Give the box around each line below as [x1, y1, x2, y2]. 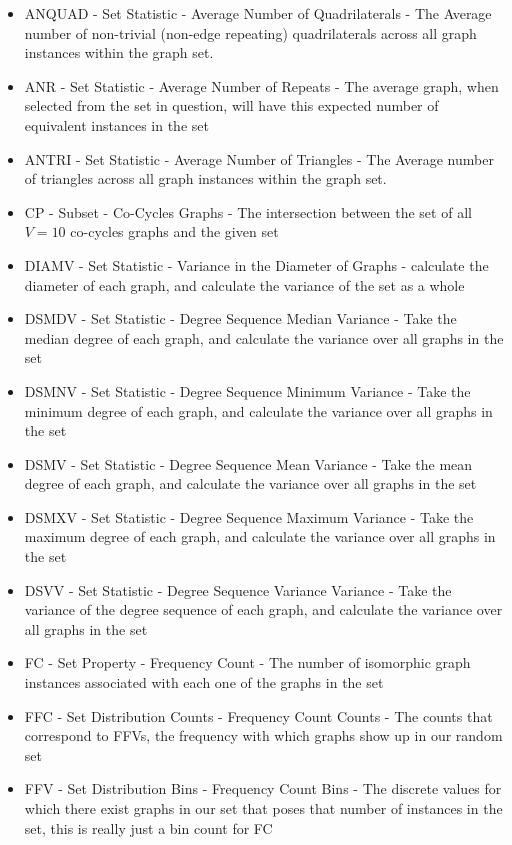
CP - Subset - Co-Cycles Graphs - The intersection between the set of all [24, 201, 472, 222]
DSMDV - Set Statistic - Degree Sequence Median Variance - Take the [24, 308, 457, 329]
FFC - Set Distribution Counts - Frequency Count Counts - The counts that [24, 705, 493, 726]
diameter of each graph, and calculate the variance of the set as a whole [24, 274, 465, 295]
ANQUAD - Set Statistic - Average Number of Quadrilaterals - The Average [24, 3, 492, 23]
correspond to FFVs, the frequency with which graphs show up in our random [24, 725, 503, 746]
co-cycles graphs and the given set [70, 221, 279, 242]
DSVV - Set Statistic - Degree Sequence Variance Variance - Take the [24, 579, 452, 600]
